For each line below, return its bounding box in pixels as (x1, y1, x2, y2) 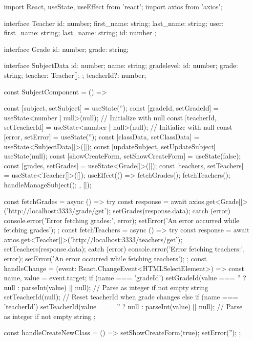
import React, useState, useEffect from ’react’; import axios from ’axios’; (4, 1, 222, 11)
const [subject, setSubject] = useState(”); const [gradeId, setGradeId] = (4, 103, 219, 113)
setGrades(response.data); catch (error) (113, 205, 231, 216)
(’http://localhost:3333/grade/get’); (4, 205, 111, 216)
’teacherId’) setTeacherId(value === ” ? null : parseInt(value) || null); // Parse (4, 301, 243, 312)
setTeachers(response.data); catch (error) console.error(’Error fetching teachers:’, (4, 244, 245, 254)
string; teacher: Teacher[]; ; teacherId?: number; (4, 69, 146, 80)
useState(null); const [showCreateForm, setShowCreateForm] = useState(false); (4, 151, 241, 161)
